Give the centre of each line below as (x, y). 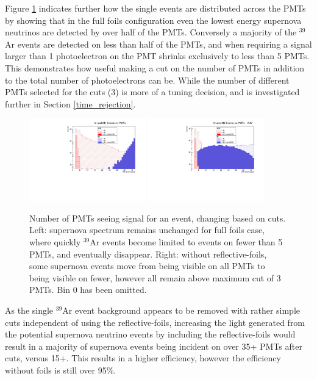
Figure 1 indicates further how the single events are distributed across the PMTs (155, 8)
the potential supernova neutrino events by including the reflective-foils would (150, 334)
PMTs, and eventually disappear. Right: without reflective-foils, (148, 254)
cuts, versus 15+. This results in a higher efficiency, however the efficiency (143, 358)
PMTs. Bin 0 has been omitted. (88, 290)
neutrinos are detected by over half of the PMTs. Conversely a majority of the (151, 32)
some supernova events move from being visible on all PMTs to (147, 266)
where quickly (55, 241)
